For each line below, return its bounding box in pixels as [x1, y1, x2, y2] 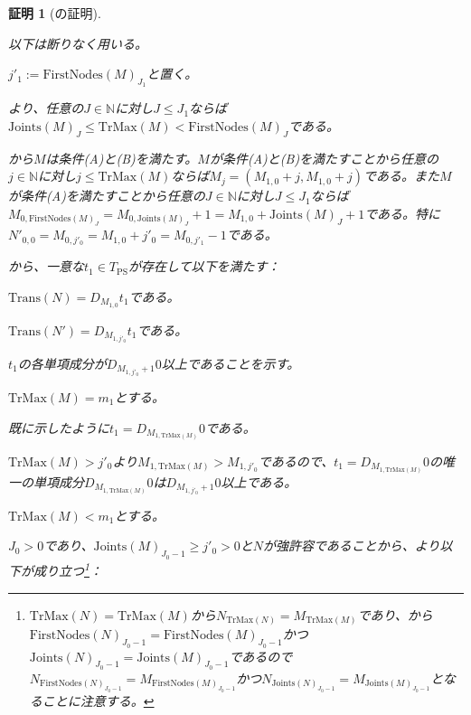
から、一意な [8, 257, 84, 276]
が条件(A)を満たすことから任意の [8, 186, 205, 205]
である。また [363, 166, 439, 185]
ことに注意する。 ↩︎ [42, 691, 155, 710]
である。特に [364, 203, 441, 222]
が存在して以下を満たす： [127, 257, 280, 276]
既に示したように [8, 418, 109, 437]
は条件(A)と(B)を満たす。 [45, 148, 198, 167]
